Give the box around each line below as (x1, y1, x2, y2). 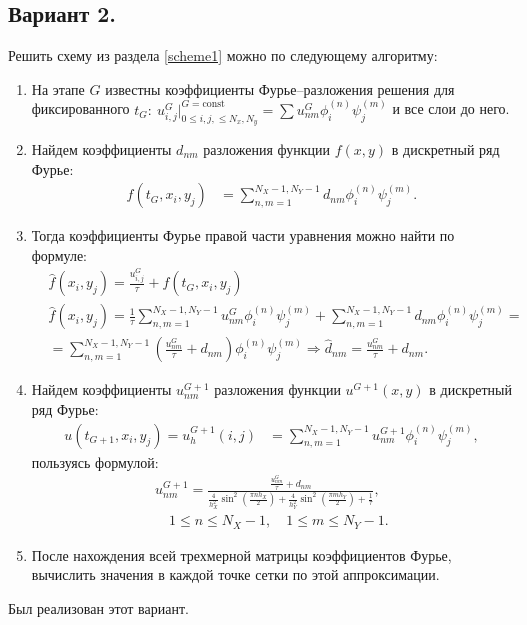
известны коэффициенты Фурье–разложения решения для (105, 78, 455, 99)
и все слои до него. (392, 98, 510, 119)
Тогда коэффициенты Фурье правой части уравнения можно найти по (31, 225, 455, 246)
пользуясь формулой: (31, 451, 159, 472)
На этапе (31, 78, 85, 99)
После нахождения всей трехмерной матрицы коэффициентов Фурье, (31, 544, 452, 565)
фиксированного (31, 98, 130, 119)
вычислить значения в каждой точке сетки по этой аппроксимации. (31, 564, 440, 585)
